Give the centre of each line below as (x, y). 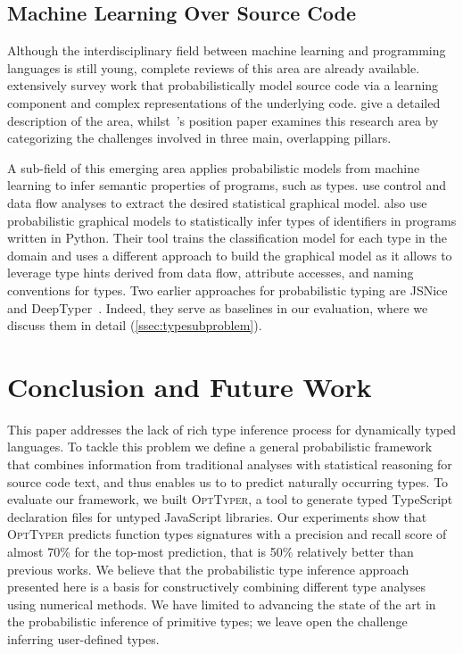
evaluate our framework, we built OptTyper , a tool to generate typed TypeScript (230, 499)
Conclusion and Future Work (190, 386)
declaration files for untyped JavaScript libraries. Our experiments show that (217, 516)
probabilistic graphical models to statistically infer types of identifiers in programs (232, 220)
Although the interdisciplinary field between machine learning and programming (227, 50)
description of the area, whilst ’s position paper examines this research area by (223, 120)
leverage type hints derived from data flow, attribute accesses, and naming (211, 273)
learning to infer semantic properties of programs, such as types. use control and (227, 185)
